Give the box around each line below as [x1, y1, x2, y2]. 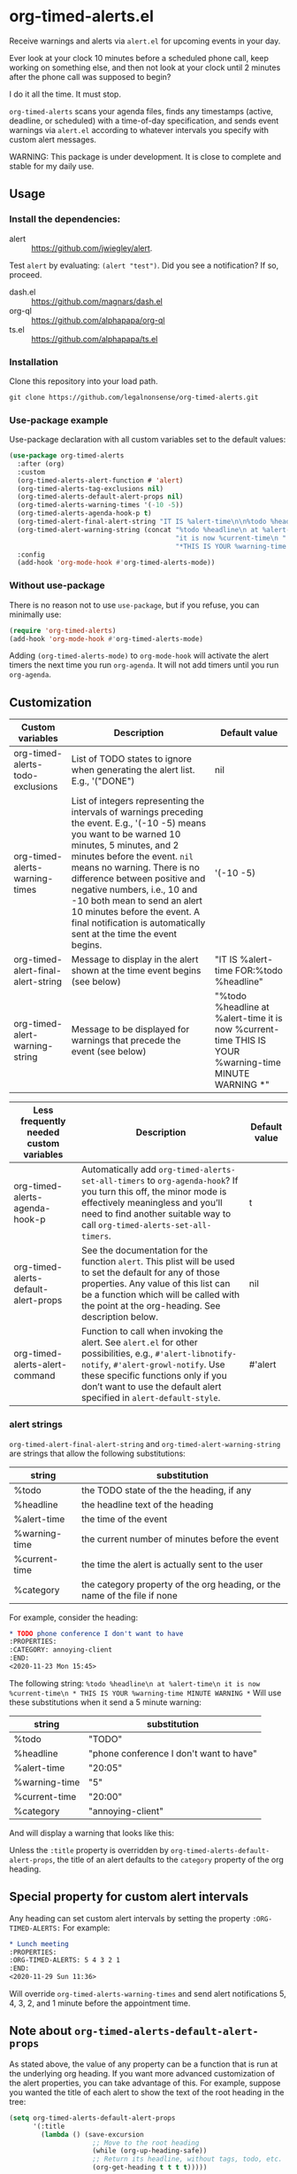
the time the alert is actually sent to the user [80, 1558, 263, 1570]
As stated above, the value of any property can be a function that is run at [9, 2059, 278, 2069]
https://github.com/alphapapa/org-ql [31, 315, 165, 325]
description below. [80, 1310, 159, 1323]
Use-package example [9, 414, 109, 426]
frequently [20, 1115, 66, 1128]
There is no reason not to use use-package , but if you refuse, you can [9, 599, 260, 610]
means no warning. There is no [71, 862, 201, 874]
